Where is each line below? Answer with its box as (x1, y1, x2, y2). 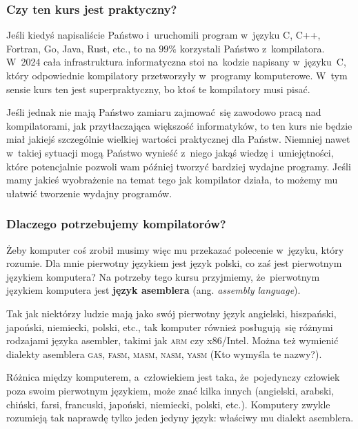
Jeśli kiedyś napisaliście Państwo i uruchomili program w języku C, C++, (6, 28, 321, 42)
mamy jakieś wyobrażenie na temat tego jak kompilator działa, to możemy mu (6, 172, 338, 187)
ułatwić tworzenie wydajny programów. (6, 186, 172, 200)
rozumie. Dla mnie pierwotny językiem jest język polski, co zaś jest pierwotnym (6, 256, 342, 270)
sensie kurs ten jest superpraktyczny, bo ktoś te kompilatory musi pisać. (6, 81, 310, 96)
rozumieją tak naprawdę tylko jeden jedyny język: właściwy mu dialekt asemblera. (6, 410, 354, 425)
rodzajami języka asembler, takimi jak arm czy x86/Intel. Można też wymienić (6, 333, 339, 348)
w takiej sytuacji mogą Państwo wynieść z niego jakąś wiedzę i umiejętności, (6, 145, 334, 159)
